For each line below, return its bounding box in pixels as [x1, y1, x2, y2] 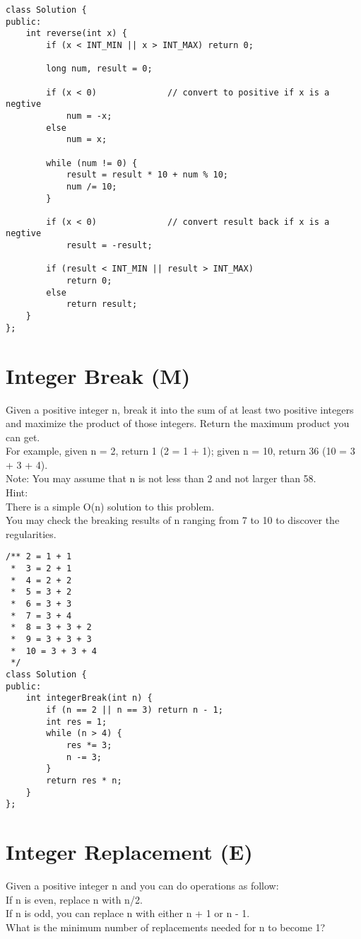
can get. [6, 429, 40, 444]
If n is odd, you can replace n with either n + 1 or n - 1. [6, 906, 250, 921]
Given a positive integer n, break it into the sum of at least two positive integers [6, 402, 354, 416]
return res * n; [46, 775, 122, 786]
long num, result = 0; [46, 64, 153, 74]
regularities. [6, 526, 57, 541]
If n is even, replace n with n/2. [6, 892, 143, 906]
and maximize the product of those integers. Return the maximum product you [6, 416, 350, 431]
